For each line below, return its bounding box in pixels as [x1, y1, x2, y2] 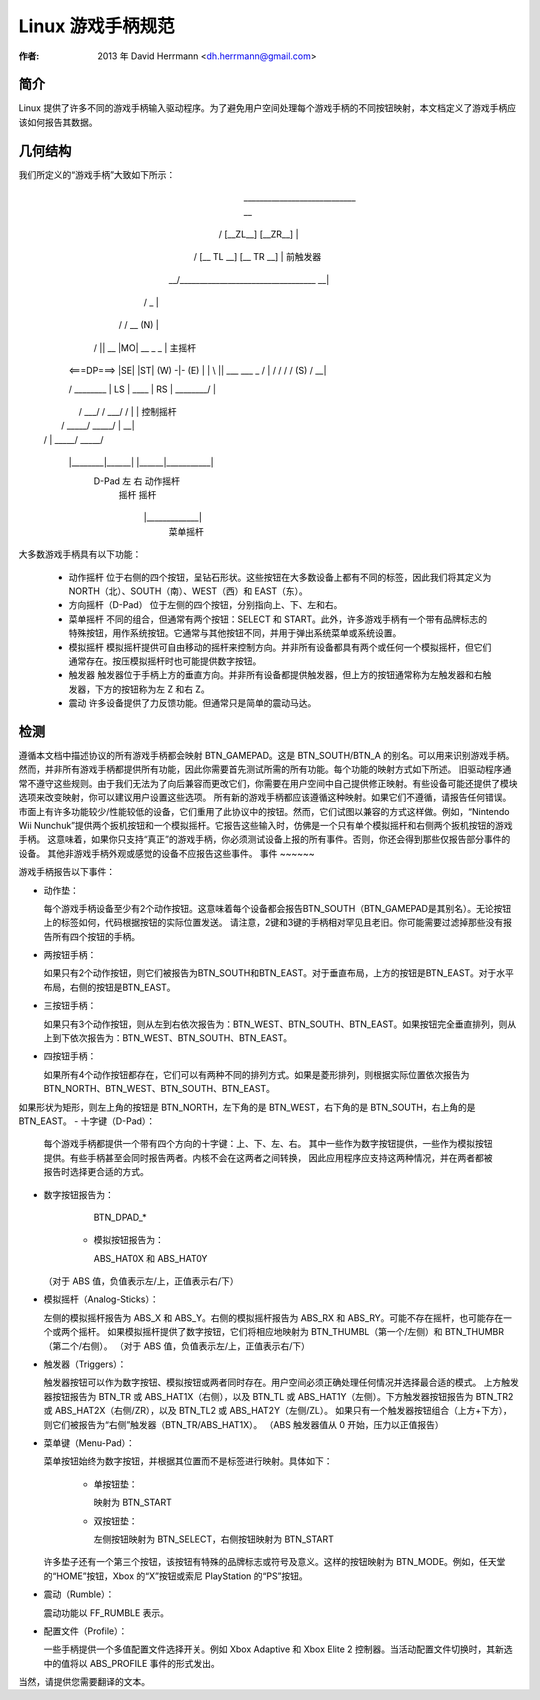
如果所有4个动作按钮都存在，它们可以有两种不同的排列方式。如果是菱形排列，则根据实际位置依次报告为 [43, 1068, 470, 1080]
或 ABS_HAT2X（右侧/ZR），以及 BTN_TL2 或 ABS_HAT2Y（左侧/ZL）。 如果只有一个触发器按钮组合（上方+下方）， [43, 1405, 512, 1417]
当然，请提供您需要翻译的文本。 [18, 1676, 150, 1688]
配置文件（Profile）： [43, 1625, 128, 1637]
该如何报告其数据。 [18, 116, 98, 128]
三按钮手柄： [43, 1000, 97, 1012]
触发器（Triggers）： [43, 1358, 127, 1370]
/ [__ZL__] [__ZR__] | [218, 228, 299, 240]
